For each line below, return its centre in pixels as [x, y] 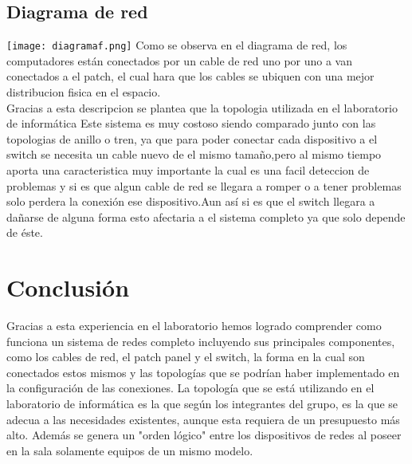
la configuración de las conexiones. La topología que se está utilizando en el [190, 388]
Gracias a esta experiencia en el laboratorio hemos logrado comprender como [194, 326]
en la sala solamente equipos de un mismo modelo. [130, 450]
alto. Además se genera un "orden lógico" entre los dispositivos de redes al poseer [204, 435]
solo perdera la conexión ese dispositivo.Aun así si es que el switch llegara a [191, 201]
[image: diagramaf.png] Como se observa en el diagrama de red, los [177, 45]
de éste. [25, 232]
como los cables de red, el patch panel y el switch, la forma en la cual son [186, 357]
